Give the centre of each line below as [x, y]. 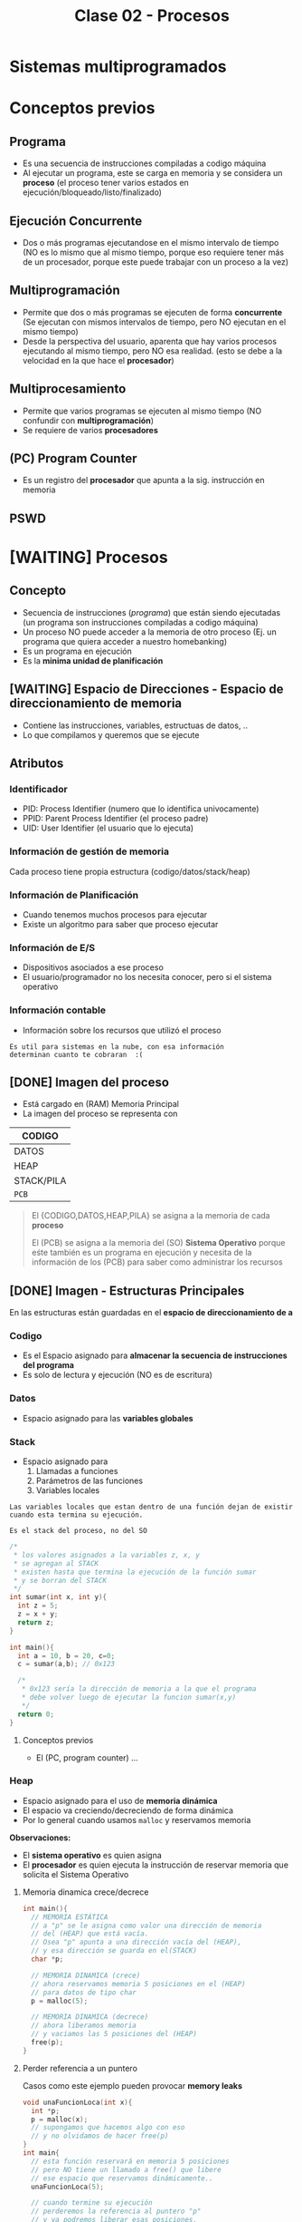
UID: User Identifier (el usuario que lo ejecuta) [108, 828]
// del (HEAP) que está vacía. [90, 1934]
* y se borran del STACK [60, 1580]
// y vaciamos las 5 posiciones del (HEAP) [114, 2034]
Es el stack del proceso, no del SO [78, 1531]
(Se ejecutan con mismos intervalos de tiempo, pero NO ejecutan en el [154, 322]
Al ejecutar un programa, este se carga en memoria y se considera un [152, 173]
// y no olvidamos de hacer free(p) [100, 2136]
